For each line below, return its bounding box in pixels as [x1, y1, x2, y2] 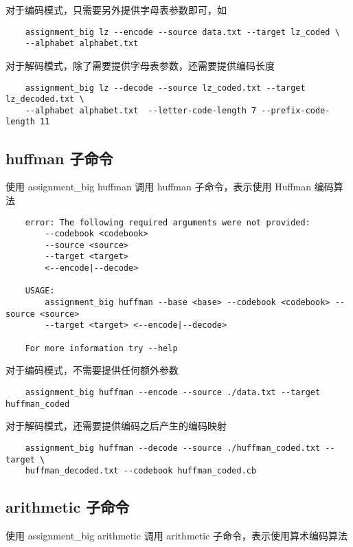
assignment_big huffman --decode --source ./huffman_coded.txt [25, 443, 321, 453]
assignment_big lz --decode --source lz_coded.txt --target [25, 82, 306, 93]
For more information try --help [25, 343, 178, 353]
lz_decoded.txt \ [5, 94, 84, 104]
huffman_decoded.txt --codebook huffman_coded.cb [25, 466, 257, 476]
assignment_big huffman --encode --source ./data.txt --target [25, 387, 321, 397]
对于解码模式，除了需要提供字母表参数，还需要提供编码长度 [5, 58, 275, 72]
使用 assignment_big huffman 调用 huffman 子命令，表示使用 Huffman [5, 179, 312, 194]
